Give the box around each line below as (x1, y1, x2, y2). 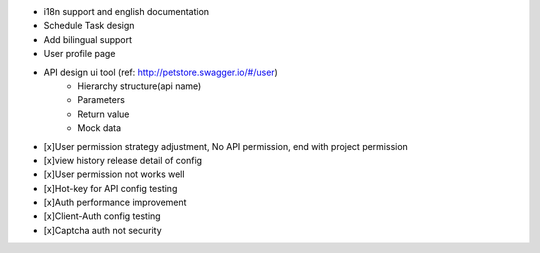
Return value (77, 108, 130, 120)
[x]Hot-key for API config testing (43, 182, 178, 194)
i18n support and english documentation (43, 6, 210, 17)
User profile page (43, 48, 116, 60)
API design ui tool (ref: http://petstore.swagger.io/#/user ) (43, 66, 279, 78)
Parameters (77, 94, 125, 106)
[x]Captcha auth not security (43, 224, 162, 236)
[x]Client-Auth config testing (43, 210, 161, 222)
